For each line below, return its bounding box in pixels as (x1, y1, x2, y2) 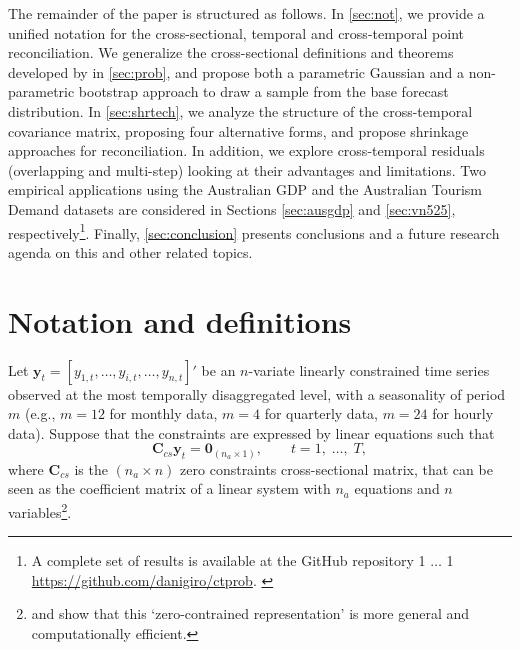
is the (74, 458, 108, 479)
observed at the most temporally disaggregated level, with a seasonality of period (8, 383, 506, 404)
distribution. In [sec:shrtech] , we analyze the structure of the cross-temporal (8, 100, 473, 121)
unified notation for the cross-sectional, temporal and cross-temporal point (8, 22, 464, 43)
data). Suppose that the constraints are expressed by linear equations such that (8, 422, 495, 443)
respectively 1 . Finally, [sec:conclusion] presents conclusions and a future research (8, 219, 500, 243)
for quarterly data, (264, 403, 378, 424)
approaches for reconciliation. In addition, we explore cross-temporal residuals (8, 140, 485, 161)
